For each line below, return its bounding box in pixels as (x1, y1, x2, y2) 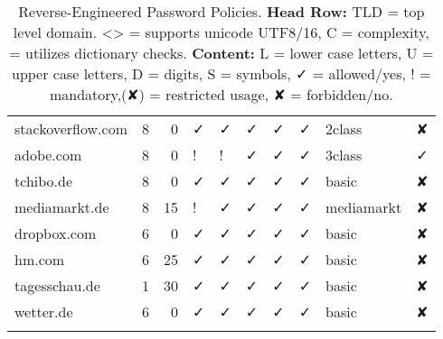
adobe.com (14, 144, 82, 165)
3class (325, 144, 363, 165)
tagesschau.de (14, 275, 100, 296)
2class (325, 118, 363, 139)
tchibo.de (14, 170, 73, 191)
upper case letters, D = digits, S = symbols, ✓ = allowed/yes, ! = (11, 63, 431, 84)
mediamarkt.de (14, 197, 109, 217)
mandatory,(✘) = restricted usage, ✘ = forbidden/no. (49, 84, 393, 105)
